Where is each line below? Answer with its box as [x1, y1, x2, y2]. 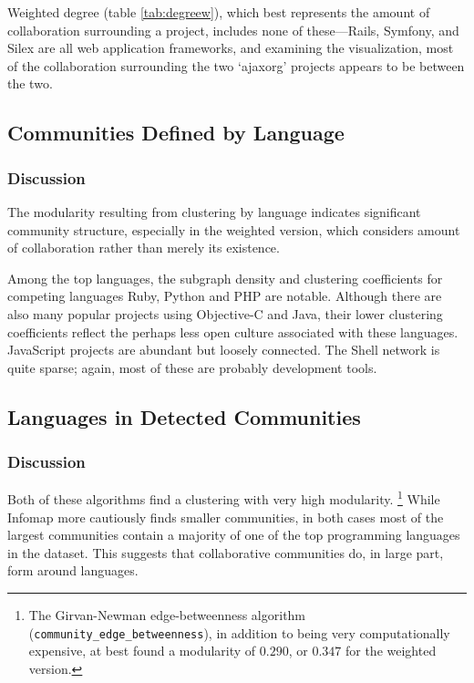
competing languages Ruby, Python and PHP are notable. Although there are [7, 286, 442, 305]
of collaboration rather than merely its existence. [7, 238, 280, 257]
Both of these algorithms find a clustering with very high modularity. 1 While [7, 487, 440, 508]
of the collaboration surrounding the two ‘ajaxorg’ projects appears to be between [7, 56, 465, 75]
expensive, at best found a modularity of [28, 641, 256, 660]
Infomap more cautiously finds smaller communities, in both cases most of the [7, 507, 444, 526]
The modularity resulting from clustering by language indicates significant [7, 202, 421, 221]
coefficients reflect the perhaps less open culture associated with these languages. [7, 322, 459, 341]
